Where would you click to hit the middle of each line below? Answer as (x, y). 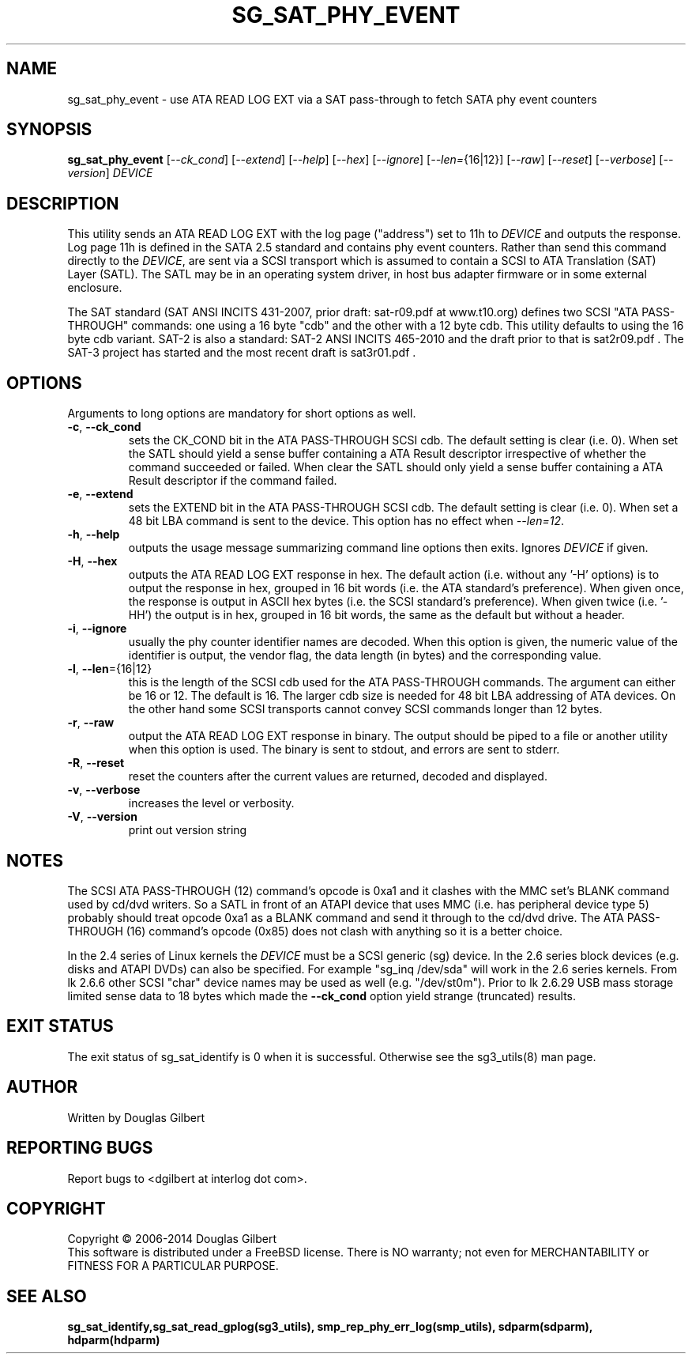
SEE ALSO (47, 1296)
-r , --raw (91, 723)
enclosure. (95, 288)
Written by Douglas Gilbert (136, 1117)
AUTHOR (42, 1087)
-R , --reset (96, 763)
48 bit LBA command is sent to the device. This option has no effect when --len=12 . (346, 521)
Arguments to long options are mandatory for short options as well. (242, 414)
